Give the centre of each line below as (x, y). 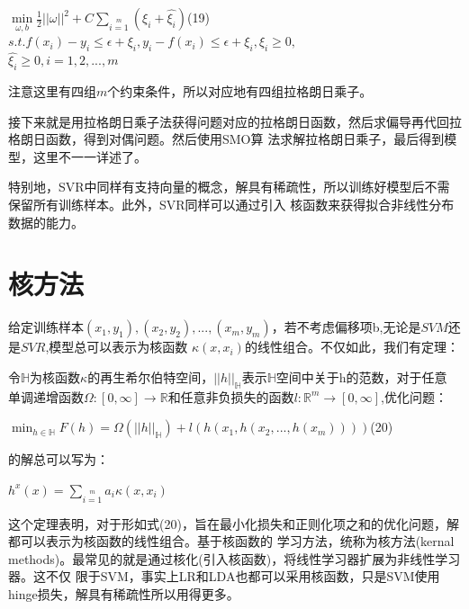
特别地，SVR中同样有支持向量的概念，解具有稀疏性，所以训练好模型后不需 (229, 187)
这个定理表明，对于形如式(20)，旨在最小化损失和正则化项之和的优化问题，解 (234, 523)
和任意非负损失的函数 (231, 396)
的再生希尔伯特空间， (151, 376)
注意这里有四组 (52, 91)
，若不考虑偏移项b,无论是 (346, 327)
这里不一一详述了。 (90, 156)
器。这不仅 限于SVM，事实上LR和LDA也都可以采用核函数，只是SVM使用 (224, 576)
